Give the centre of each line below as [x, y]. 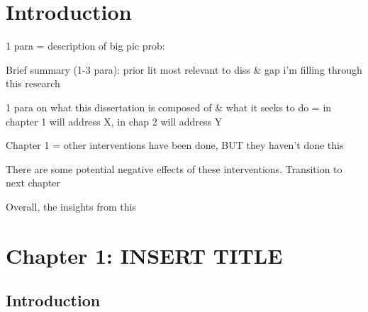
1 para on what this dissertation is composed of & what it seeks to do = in [169, 107]
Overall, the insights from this [71, 206]
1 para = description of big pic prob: [85, 46]
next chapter [33, 183]
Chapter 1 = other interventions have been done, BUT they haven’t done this [175, 145]
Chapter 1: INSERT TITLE [144, 255]
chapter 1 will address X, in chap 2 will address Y [114, 121]
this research [33, 83]
